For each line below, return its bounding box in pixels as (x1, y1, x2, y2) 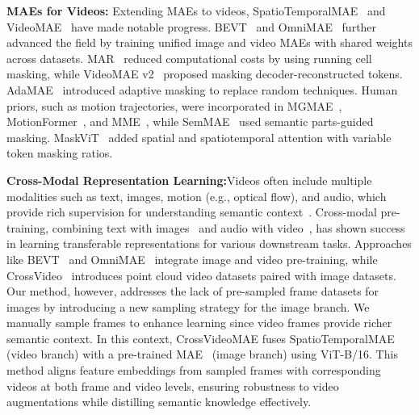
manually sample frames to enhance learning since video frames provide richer (6, 314, 392, 331)
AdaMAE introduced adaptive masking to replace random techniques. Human (6, 81, 398, 98)
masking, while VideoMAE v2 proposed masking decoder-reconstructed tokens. (6, 65, 403, 82)
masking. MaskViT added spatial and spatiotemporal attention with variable (6, 128, 392, 145)
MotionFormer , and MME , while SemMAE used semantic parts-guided (6, 113, 374, 130)
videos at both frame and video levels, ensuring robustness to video (6, 377, 339, 394)
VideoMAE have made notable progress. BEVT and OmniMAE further (6, 18, 377, 35)
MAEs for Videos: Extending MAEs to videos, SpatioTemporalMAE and (6, 2, 386, 19)
